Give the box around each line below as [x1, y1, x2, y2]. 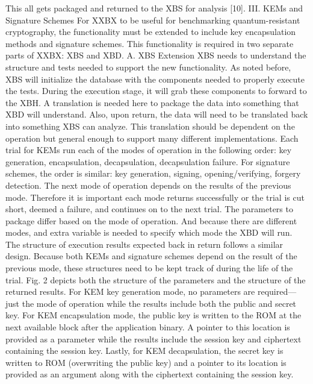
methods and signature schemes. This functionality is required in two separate [5, 37, 294, 49]
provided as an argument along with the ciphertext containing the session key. [5, 368, 294, 380]
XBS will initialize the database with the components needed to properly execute [5, 72, 305, 85]
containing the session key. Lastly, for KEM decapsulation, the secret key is [5, 344, 284, 357]
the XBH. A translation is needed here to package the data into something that [5, 96, 299, 109]
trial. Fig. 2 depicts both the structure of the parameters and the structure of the [5, 273, 306, 286]
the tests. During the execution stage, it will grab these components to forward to [5, 84, 307, 97]
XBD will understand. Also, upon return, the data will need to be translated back [5, 108, 308, 121]
